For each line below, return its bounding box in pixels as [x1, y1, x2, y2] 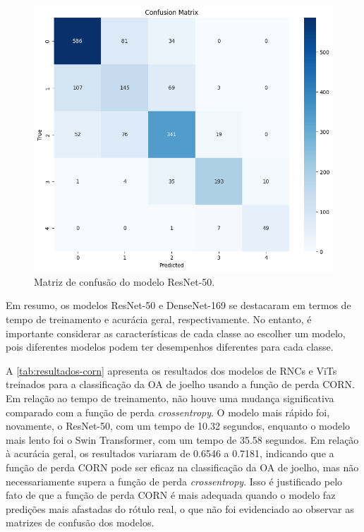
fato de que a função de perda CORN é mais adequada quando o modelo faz [6, 488, 336, 502]
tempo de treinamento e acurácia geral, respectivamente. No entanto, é [6, 311, 312, 326]
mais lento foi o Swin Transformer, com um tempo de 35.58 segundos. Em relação [6, 432, 359, 447]
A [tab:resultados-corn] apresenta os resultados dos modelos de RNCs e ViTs [6, 363, 337, 377]
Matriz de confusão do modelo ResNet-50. [34, 274, 215, 289]
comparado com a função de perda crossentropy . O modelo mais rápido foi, [6, 404, 330, 419]
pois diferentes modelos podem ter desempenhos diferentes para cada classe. [6, 339, 334, 354]
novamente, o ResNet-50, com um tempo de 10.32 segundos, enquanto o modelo [6, 418, 351, 433]
